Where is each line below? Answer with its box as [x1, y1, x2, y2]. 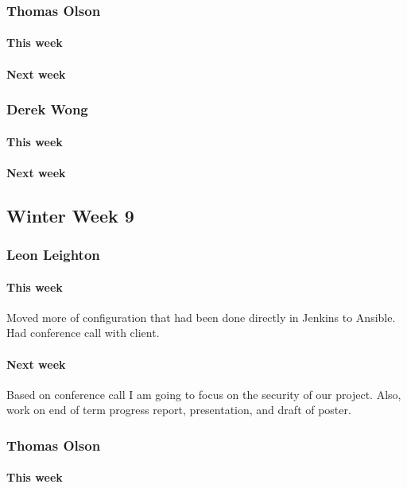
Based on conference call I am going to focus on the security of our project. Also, [6, 385, 401, 402]
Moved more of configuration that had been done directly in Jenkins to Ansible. [6, 308, 396, 325]
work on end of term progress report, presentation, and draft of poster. [6, 401, 351, 418]
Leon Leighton [6, 245, 100, 265]
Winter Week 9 [6, 203, 134, 227]
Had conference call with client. [6, 324, 160, 341]
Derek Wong [6, 99, 88, 119]
